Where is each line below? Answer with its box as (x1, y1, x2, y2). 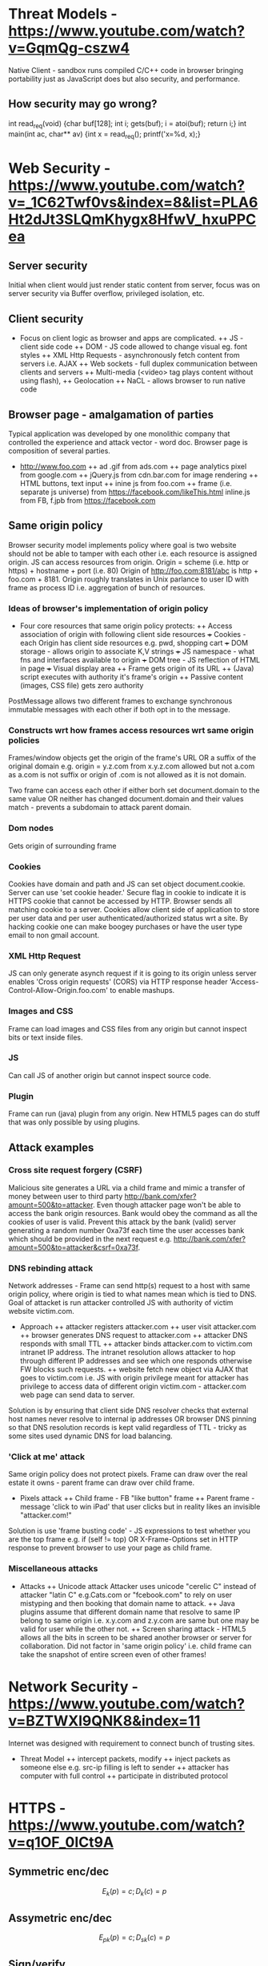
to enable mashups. (109, 986, 175, 995)
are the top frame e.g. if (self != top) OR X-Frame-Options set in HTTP (8, 1534, 238, 1544)
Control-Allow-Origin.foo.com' (8, 986, 108, 995)
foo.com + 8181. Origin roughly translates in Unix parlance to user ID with (8, 574, 250, 584)
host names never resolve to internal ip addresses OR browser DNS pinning (8, 1414, 258, 1424)
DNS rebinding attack (8, 1263, 94, 1274)
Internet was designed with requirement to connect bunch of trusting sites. (8, 1738, 255, 1748)
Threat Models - (8, 5, 118, 23)
